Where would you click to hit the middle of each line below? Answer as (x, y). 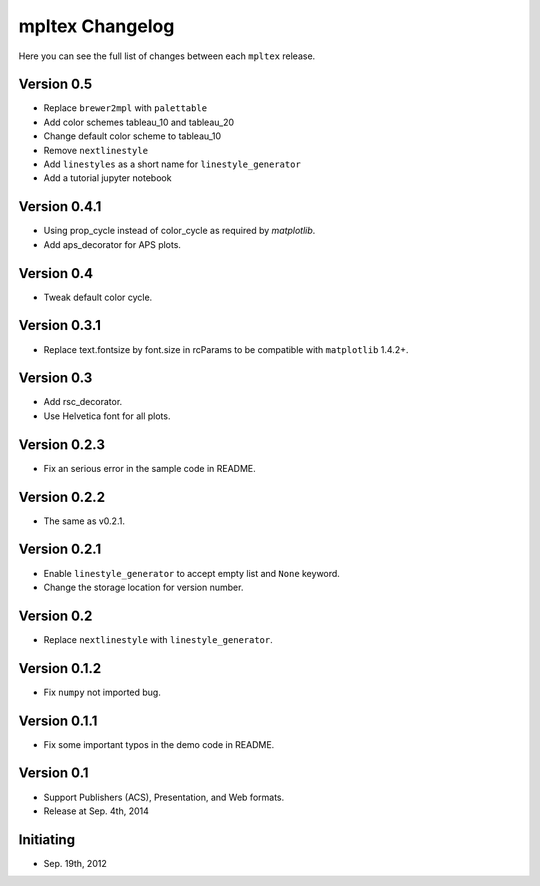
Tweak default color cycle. (98, 297)
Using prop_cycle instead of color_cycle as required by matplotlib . (179, 231)
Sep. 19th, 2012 (75, 863)
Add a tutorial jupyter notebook (107, 178)
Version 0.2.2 (61, 496)
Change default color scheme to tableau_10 (132, 136)
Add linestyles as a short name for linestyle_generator (172, 164)
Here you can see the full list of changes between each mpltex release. (167, 56)
